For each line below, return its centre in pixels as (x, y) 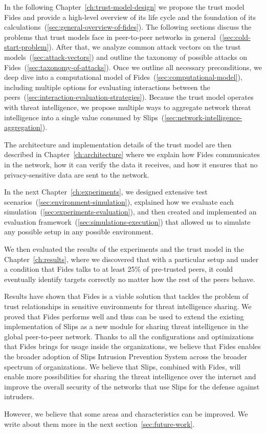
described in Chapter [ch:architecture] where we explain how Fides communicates (132, 154)
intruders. (19, 396)
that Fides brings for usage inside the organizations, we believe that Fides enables (132, 346)
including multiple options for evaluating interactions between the (107, 87)
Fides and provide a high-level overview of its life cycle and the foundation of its (130, 17)
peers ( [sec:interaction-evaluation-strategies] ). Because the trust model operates (129, 97)
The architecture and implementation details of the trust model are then (118, 144)
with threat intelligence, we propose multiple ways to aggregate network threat (128, 107)
